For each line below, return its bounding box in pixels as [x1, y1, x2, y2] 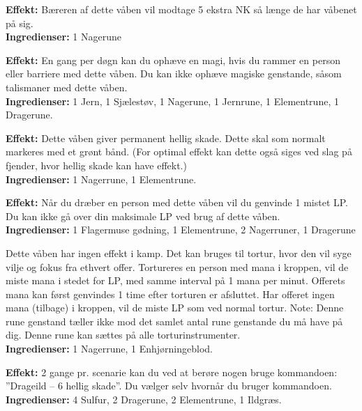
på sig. [6, 15, 33, 30]
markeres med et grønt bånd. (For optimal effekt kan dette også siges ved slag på [6, 144, 352, 159]
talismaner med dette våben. [6, 79, 128, 94]
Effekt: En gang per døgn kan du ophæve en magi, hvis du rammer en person [6, 52, 340, 67]
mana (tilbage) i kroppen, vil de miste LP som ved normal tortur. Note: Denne [6, 300, 344, 315]
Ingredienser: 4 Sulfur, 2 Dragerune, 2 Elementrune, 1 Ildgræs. [6, 391, 282, 406]
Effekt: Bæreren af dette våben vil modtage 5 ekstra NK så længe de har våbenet [6, 2, 357, 16]
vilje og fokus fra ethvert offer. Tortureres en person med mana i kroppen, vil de [6, 259, 349, 274]
